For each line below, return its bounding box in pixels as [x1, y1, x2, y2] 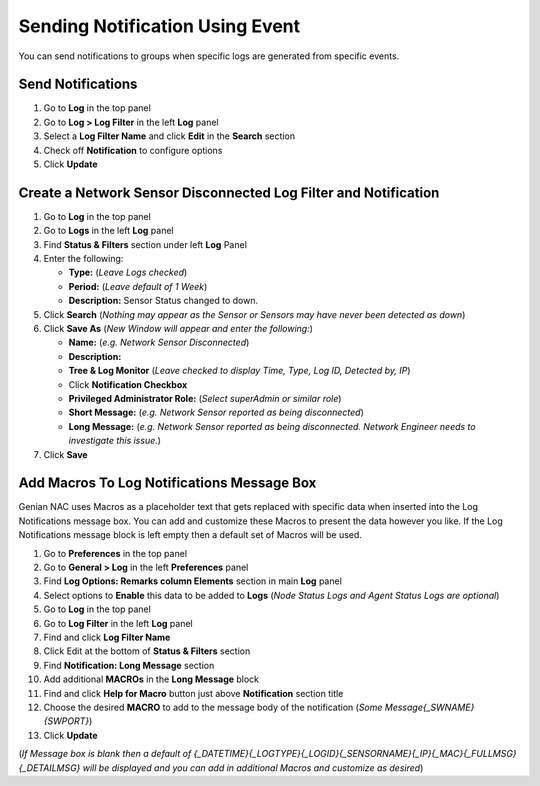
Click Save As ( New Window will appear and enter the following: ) [43, 323, 314, 335]
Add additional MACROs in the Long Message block [43, 673, 260, 685]
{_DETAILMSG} [18, 761, 81, 774]
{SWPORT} [43, 715, 90, 727]
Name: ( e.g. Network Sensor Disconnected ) [68, 336, 250, 349]
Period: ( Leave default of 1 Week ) [68, 280, 208, 292]
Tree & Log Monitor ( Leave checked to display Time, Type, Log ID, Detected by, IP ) [68, 365, 411, 377]
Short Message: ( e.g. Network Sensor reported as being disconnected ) [68, 406, 365, 419]
